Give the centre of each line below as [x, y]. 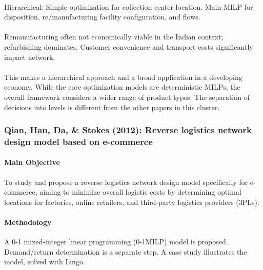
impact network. [30, 57]
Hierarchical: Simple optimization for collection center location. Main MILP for [129, 6]
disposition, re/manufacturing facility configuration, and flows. [102, 17]
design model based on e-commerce [78, 141]
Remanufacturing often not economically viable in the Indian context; [114, 37]
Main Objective [32, 162]
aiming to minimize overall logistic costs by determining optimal [140, 192]
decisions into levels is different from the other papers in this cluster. [112, 107]
